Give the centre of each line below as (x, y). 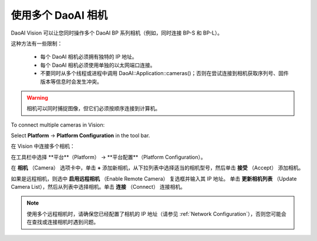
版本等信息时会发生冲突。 (71, 82)
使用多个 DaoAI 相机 (59, 15)
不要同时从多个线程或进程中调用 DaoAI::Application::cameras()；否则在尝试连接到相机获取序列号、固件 (164, 73)
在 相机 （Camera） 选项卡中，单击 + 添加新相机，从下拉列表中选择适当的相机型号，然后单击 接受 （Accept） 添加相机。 (157, 168)
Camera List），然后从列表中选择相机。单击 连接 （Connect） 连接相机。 (98, 187)
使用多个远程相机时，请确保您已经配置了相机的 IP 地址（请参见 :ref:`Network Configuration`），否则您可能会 (157, 213)
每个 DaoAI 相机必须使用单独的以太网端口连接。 (98, 65)
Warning (37, 97)
